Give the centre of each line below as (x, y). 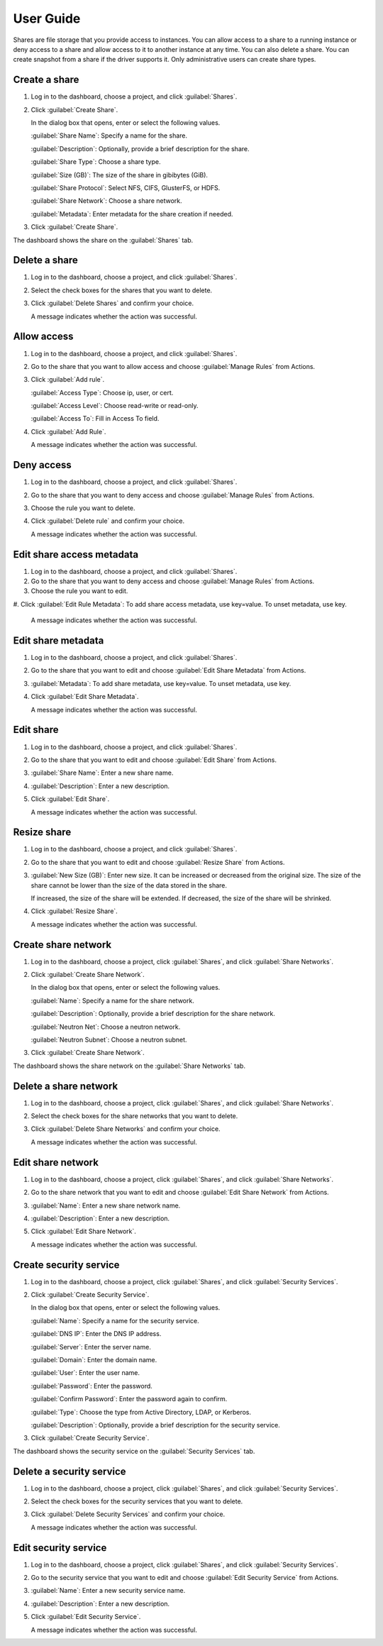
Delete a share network (66, 1086)
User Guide (47, 18)
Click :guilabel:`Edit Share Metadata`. (85, 697)
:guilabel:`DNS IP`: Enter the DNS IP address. (96, 1334)
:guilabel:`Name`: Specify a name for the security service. (115, 1320)
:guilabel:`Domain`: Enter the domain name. (94, 1359)
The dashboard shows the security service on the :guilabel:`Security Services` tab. (134, 1451)
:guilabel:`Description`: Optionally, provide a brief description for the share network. (153, 1014)
